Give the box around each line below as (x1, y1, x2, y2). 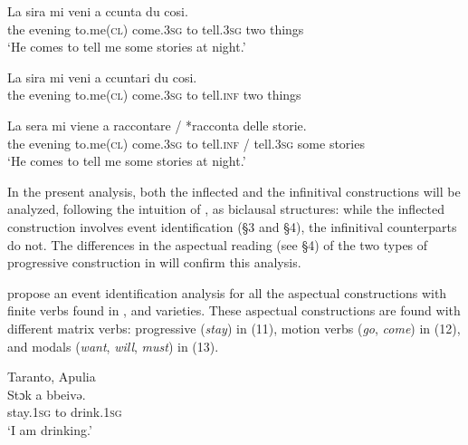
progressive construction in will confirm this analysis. (7, 253, 301, 272)
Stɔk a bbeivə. (7, 384, 86, 403)
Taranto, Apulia (7, 367, 96, 386)
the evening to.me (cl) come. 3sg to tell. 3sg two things (7, 19, 304, 38)
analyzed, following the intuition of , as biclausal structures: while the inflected (7, 199, 445, 218)
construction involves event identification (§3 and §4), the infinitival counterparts (7, 217, 457, 236)
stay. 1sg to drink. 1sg (7, 402, 122, 421)
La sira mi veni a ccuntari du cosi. (7, 67, 197, 86)
